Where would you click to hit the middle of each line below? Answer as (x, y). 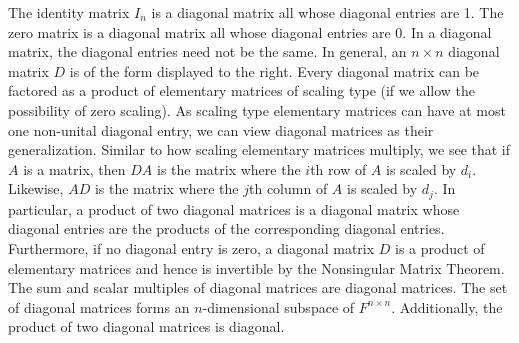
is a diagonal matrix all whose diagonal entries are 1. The (327, 12)
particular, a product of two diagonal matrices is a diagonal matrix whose (234, 208)
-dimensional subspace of (278, 306)
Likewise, (36, 188)
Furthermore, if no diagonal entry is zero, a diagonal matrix (191, 247)
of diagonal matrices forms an (99, 306)
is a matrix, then (74, 168)
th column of (288, 188)
